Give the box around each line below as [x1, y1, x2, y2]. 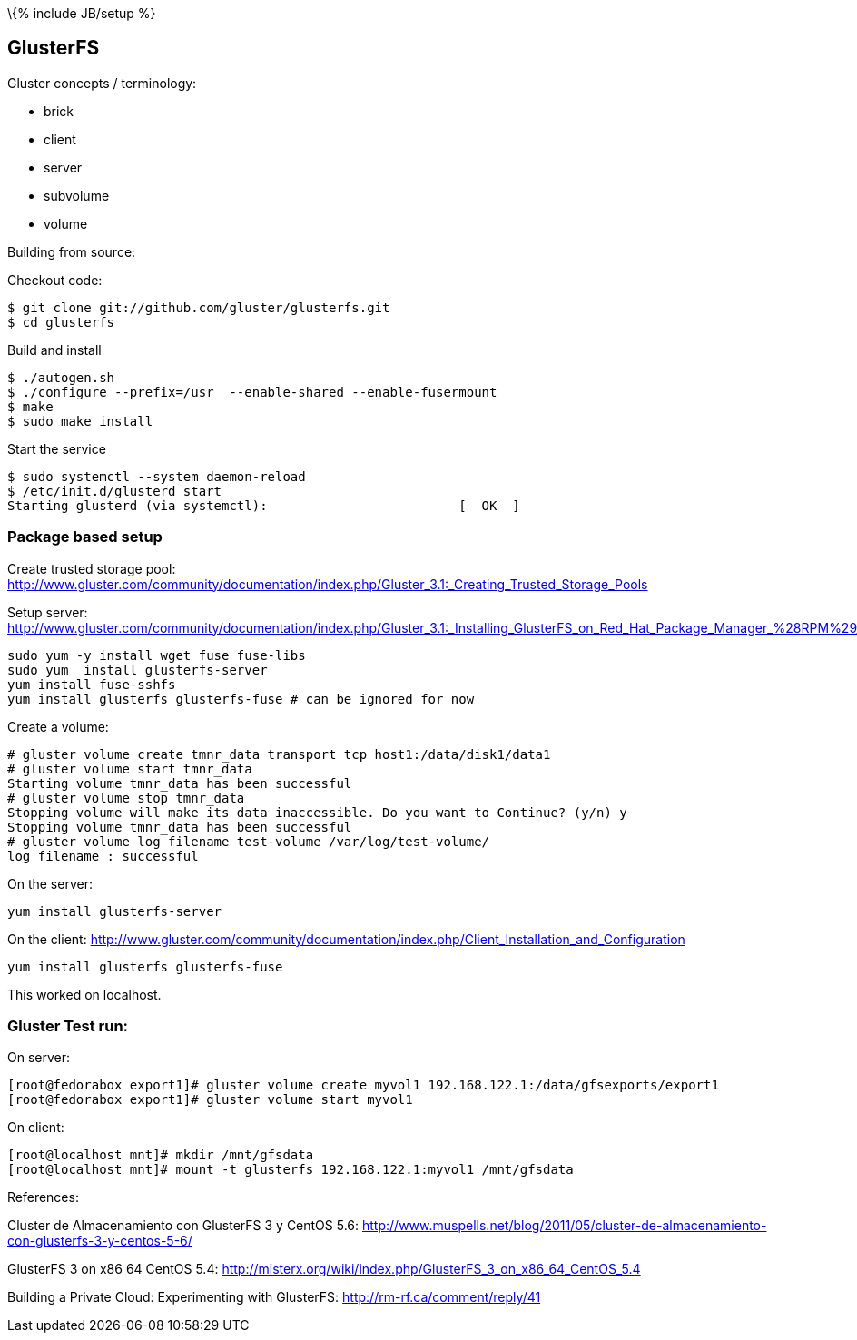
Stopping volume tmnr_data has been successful [7, 819, 352, 834]
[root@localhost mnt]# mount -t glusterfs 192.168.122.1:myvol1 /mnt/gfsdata [7, 1162, 574, 1177]
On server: [7, 1049, 71, 1066]
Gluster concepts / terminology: [7, 74, 197, 91]
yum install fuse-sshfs [7, 676, 176, 692]
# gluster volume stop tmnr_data [7, 790, 245, 805]
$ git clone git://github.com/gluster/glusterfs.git [7, 300, 390, 315]
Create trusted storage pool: [7, 560, 176, 576]
